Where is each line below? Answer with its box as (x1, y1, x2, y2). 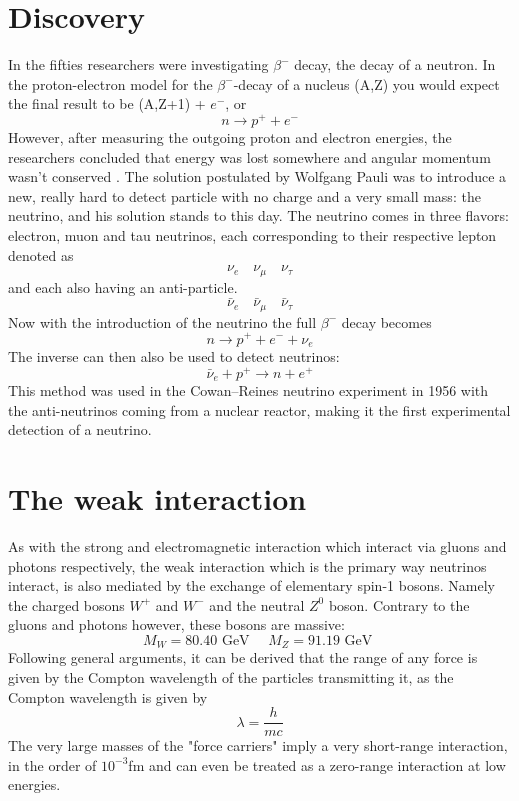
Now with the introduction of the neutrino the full (8, 311, 317, 332)
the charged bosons (8, 594, 125, 615)
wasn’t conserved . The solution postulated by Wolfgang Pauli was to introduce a (8, 166, 507, 187)
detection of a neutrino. (8, 419, 152, 440)
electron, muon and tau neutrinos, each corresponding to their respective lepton (8, 224, 497, 245)
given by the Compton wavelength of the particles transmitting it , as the (8, 667, 454, 688)
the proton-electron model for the (8, 73, 213, 94)
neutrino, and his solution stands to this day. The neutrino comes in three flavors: (8, 205, 509, 226)
